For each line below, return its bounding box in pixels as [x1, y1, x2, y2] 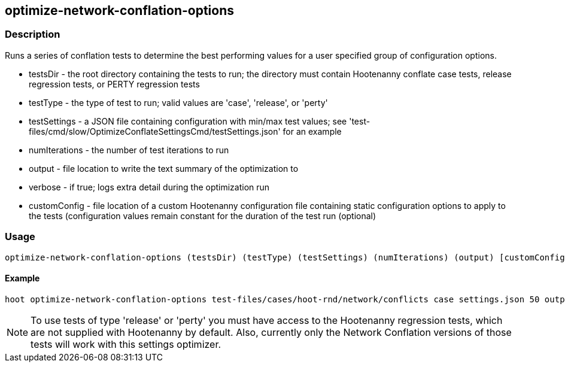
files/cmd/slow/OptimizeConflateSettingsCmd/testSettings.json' [29, 126, 281, 137]
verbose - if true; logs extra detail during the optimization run [29, 181, 270, 192]
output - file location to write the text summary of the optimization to [29, 163, 299, 174]
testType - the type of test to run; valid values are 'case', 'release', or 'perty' [29, 97, 328, 108]
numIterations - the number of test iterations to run [29, 144, 229, 155]
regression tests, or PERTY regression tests [29, 78, 200, 89]
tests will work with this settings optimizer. [31, 338, 221, 350]
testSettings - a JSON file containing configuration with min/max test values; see [29, 116, 347, 126]
